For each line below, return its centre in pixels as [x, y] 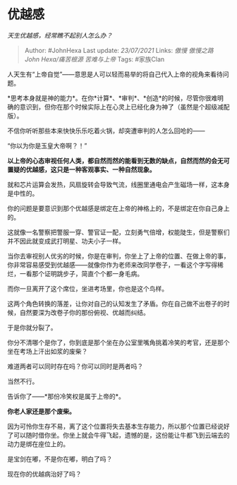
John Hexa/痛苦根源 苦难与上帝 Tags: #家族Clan [95, 59]
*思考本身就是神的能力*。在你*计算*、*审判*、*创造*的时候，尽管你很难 [113, 98]
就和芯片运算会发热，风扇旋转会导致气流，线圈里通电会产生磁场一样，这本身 [119, 184]
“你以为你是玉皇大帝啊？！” [47, 145]
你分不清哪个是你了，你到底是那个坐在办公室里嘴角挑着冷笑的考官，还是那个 [119, 342]
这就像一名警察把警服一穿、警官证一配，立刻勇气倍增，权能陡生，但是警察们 [119, 232]
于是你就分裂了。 [32, 327]
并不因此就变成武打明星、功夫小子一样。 [66, 241]
